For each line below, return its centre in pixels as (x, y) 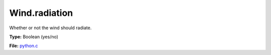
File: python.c (24, 46)
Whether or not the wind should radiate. (50, 28)
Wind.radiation (41, 13)
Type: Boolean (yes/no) (34, 37)
